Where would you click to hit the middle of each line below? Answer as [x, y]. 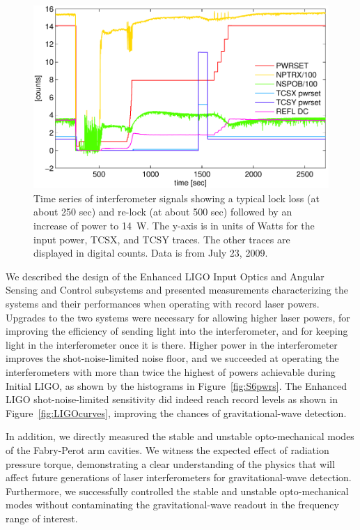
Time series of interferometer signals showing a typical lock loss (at [177, 198]
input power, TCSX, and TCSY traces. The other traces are [162, 239]
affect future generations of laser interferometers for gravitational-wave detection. [179, 477]
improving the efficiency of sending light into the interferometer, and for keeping [177, 331]
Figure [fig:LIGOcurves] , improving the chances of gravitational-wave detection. [176, 412]
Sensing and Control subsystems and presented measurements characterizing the [177, 290]
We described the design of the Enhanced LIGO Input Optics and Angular [165, 276]
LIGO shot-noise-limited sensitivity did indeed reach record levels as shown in [172, 399]
